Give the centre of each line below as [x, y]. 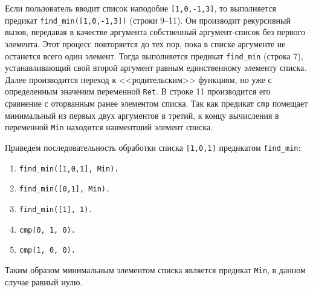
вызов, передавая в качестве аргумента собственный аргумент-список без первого [155, 32]
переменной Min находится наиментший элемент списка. [109, 127]
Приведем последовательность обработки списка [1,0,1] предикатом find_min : [153, 147]
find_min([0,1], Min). [65, 189]
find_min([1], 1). [56, 209]
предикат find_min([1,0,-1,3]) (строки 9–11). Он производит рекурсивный [148, 20]
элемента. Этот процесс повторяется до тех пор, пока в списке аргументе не [145, 43]
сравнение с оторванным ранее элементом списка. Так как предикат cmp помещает [156, 103]
